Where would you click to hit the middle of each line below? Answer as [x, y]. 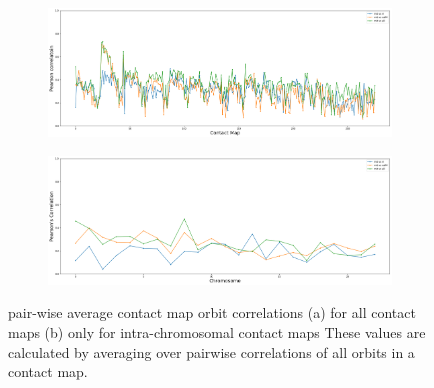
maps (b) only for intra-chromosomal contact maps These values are [217, 332]
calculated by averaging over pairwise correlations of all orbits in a [211, 351]
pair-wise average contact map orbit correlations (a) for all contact [212, 312]
